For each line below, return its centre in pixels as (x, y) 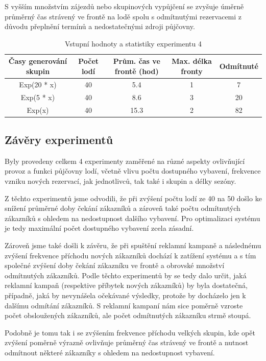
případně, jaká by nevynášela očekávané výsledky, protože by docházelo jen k (125, 295)
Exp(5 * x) (38, 97)
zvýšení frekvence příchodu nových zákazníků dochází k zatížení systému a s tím (130, 255)
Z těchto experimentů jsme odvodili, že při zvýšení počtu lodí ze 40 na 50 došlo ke (133, 198)
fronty (192, 71)
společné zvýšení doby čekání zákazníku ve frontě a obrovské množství (115, 265)
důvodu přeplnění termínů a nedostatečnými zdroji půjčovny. (100, 26)
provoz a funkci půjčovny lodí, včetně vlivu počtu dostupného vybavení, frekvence (133, 171)
